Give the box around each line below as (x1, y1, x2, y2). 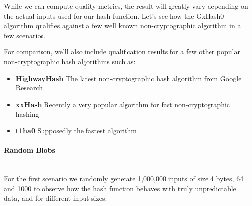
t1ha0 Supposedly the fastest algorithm (15, 125, 137, 135)
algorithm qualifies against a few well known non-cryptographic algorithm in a (4, 20, 241, 31)
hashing (15, 109, 39, 119)
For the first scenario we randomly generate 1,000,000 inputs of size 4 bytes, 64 (4, 173, 244, 183)
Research (15, 82, 43, 93)
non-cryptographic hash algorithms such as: (4, 56, 136, 66)
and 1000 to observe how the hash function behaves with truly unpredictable (4, 183, 236, 193)
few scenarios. (4, 30, 45, 40)
